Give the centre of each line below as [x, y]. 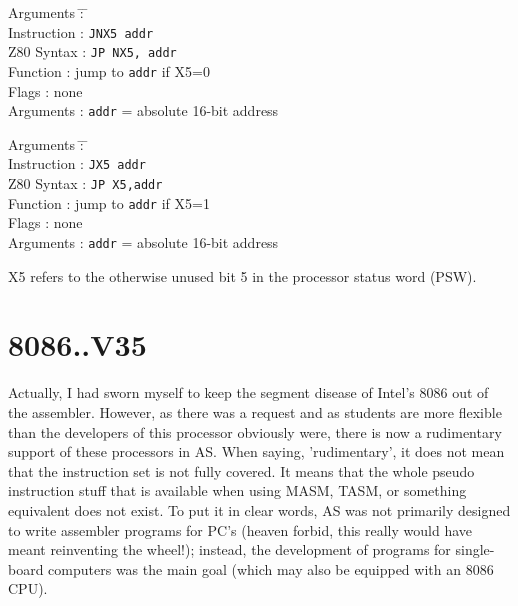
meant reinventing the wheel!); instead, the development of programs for [229, 549]
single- [475, 549]
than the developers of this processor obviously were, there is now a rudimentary [255, 431]
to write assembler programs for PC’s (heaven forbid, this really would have [240, 529]
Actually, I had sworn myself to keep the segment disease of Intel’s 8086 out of [248, 392]
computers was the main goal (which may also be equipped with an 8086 [271, 568]
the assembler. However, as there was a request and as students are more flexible [255, 411]
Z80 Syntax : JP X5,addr [85, 183]
